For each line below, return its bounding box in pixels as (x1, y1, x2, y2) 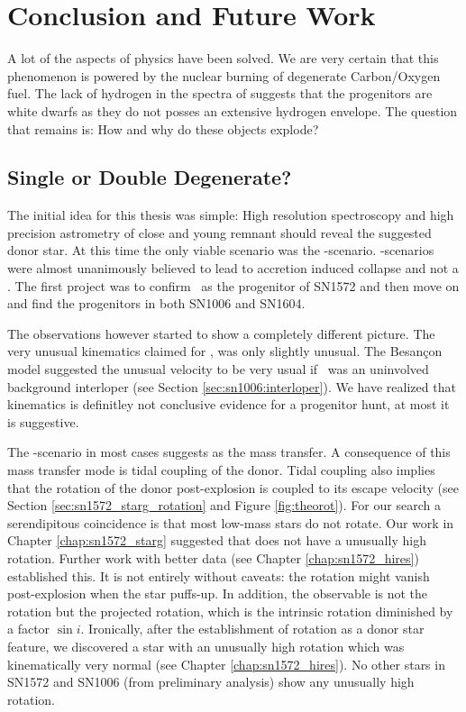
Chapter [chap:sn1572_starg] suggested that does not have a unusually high (7, 531, 426, 550)
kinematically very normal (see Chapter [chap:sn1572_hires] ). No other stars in (7, 654, 445, 673)
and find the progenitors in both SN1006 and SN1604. (7, 294, 306, 313)
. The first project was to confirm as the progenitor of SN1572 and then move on (7, 276, 460, 295)
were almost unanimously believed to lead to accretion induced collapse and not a (7, 259, 459, 278)
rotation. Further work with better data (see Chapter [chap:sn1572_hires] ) (7, 548, 419, 567)
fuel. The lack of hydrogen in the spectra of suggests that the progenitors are (7, 84, 433, 103)
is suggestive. (7, 412, 79, 431)
